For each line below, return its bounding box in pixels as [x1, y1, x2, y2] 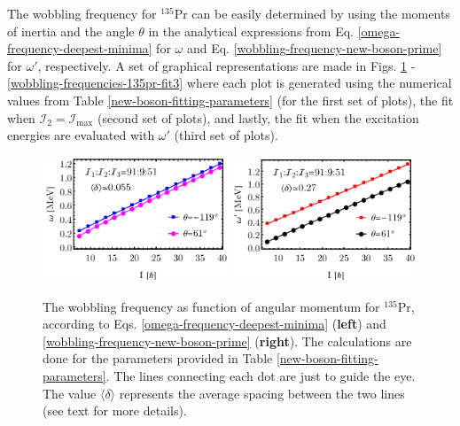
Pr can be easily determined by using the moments [174, 4, 450, 22]
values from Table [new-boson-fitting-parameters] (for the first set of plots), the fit [7, 90, 454, 109]
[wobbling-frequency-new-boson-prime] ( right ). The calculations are [43, 331, 412, 350]
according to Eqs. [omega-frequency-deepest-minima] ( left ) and [43, 314, 386, 333]
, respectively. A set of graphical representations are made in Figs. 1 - [37, 56, 416, 74]
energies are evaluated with [7, 126, 155, 144]
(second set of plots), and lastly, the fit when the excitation [97, 108, 419, 127]
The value [43, 383, 97, 402]
